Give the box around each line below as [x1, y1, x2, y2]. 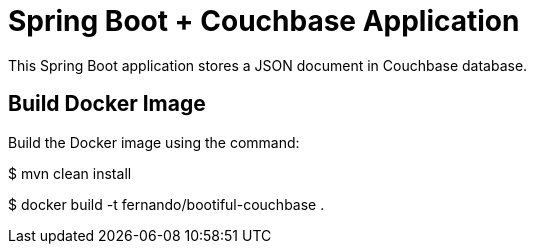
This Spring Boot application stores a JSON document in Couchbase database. [8, 56, 528, 74]
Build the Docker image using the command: [8, 133, 300, 151]
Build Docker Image [8, 91, 206, 117]
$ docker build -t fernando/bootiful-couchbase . [8, 195, 325, 213]
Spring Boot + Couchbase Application [8, 4, 520, 38]
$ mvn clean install [8, 164, 132, 182]
